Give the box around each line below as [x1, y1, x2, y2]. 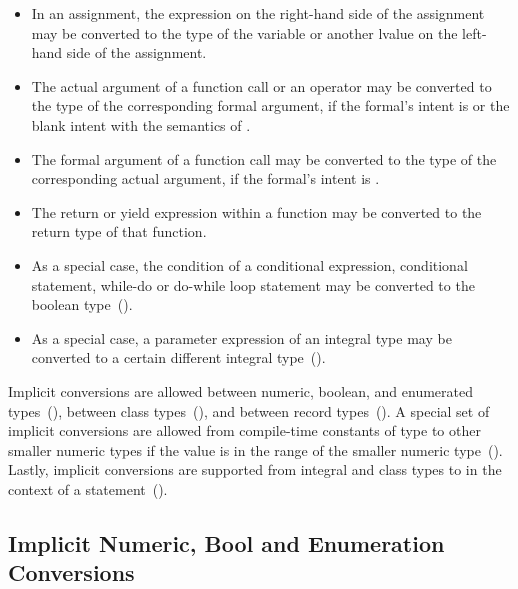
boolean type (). [31, 294, 133, 315]
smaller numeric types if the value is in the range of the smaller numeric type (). [8, 439, 503, 460]
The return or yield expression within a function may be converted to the [31, 201, 482, 222]
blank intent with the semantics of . [31, 114, 251, 135]
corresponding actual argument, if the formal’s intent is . [31, 168, 380, 189]
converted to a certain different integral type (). [31, 347, 326, 368]
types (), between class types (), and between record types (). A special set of [8, 400, 490, 421]
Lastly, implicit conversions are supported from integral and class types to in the [8, 459, 502, 480]
